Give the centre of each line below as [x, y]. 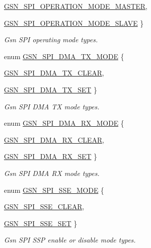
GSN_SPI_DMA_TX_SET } [51, 89]
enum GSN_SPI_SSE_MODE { [54, 190]
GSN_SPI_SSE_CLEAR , [44, 207]
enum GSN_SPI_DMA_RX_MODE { [64, 123]
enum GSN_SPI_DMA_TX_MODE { [64, 56]
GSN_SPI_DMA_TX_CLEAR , [54, 73]
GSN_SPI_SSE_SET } [41, 223]
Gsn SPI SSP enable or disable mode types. [70, 240]
